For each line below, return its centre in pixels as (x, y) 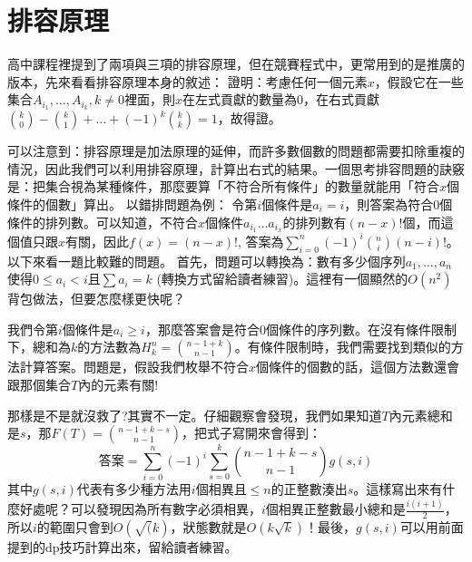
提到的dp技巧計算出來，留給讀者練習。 (123, 547)
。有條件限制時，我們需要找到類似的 (343, 347)
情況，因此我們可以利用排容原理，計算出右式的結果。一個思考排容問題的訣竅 (236, 168)
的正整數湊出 (309, 489)
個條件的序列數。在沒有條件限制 (361, 329)
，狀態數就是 (208, 527)
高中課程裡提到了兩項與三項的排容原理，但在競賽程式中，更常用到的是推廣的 (236, 64)
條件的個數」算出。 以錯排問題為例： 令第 (133, 203)
